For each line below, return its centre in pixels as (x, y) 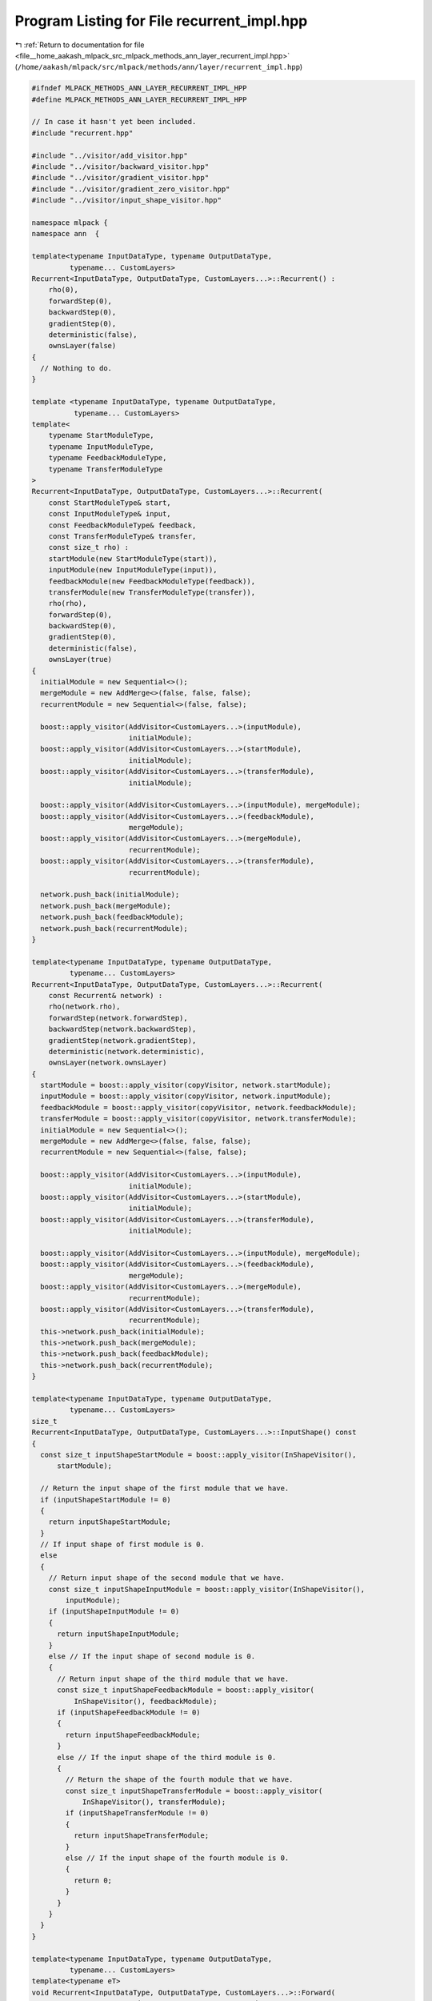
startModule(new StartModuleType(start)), (133, 559)
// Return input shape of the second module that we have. (167, 1578)
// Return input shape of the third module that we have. (173, 1678)
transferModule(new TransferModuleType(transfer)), (152, 592)
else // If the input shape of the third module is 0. (167, 1757)
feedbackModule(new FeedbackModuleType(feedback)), (152, 581)
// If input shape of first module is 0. (123, 1544)
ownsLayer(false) (82, 346)
